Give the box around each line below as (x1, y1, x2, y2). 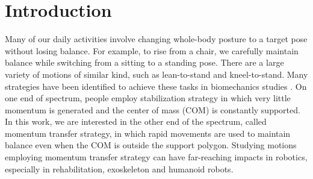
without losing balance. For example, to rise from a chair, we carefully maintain (5, 44, 299, 57)
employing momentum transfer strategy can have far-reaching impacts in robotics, (5, 151, 308, 163)
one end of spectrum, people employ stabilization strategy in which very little (5, 92, 291, 104)
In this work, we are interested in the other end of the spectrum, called (5, 115, 267, 128)
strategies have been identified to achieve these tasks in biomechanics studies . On (5, 80, 307, 92)
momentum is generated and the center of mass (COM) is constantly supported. (5, 103, 300, 116)
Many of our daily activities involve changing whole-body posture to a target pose (5, 33, 308, 45)
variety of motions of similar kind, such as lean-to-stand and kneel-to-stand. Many (5, 68, 308, 80)
